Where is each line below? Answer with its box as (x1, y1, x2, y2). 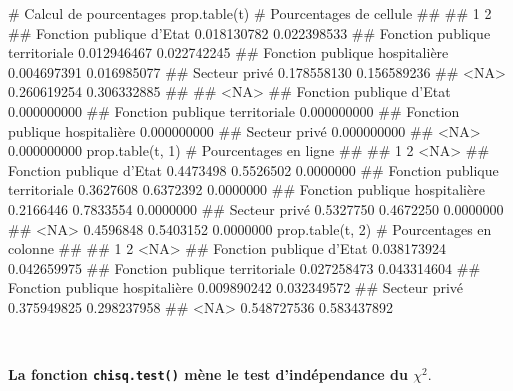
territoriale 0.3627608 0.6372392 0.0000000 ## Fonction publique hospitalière (8, 179, 485, 200)
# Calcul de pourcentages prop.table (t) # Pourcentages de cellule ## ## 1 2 (8, 3, 492, 23)
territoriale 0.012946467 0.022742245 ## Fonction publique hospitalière (8, 42, 449, 63)
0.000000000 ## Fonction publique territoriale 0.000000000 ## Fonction (8, 100, 460, 121)
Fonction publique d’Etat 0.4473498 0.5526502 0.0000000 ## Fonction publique (8, 159, 499, 180)
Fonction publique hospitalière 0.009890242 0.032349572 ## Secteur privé (8, 277, 464, 298)
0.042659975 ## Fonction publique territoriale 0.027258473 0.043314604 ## (8, 257, 481, 278)
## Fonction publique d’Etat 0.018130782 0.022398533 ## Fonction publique (8, 22, 491, 43)
